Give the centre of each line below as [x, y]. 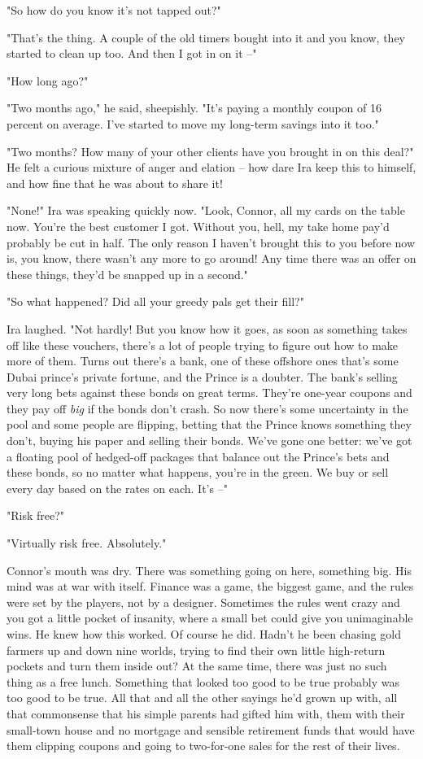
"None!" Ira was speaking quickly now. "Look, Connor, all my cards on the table [206, 210]
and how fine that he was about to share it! [115, 183]
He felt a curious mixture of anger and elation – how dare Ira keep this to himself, [211, 167]
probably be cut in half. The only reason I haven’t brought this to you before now [211, 242]
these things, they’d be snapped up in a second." [127, 274]
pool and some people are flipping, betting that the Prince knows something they [209, 424]
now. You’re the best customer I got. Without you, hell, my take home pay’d [198, 226]
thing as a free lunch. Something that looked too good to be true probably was [203, 681]
